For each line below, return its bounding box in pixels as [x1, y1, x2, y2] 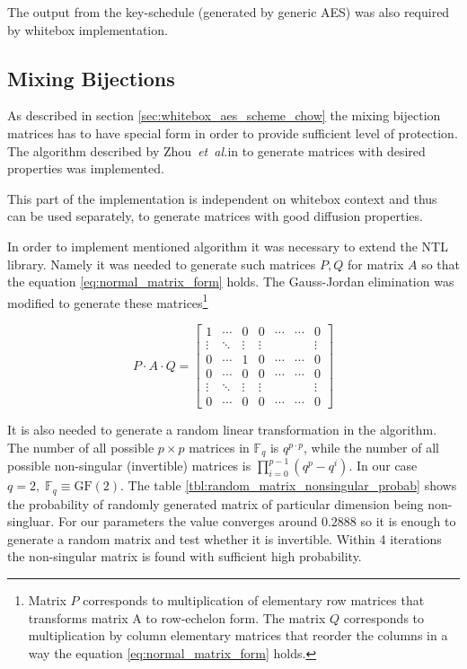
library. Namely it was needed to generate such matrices [7, 254, 316, 273]
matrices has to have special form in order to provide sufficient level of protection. [7, 123, 458, 142]
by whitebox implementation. [7, 20, 168, 39]
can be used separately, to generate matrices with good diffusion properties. [7, 207, 423, 225]
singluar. [7, 512, 55, 531]
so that [421, 254, 460, 273]
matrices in [189, 437, 250, 456]
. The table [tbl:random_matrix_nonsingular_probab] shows [120, 476, 457, 495]
